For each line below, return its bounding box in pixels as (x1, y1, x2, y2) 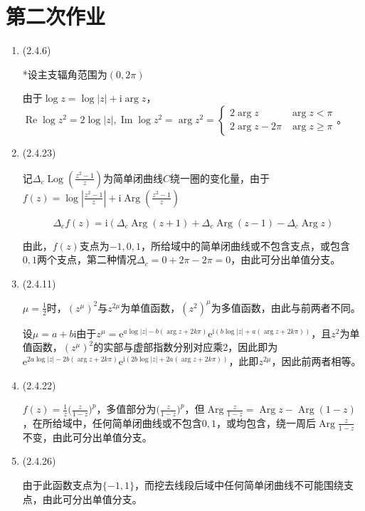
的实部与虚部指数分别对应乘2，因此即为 (93, 339, 278, 354)
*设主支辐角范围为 (22, 66, 107, 81)
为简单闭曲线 (103, 170, 164, 185)
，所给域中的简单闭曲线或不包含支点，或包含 (141, 238, 351, 253)
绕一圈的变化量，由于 (170, 170, 270, 185)
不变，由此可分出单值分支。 (22, 429, 152, 444)
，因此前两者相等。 (271, 353, 361, 368)
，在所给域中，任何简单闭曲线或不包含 (22, 415, 202, 430)
